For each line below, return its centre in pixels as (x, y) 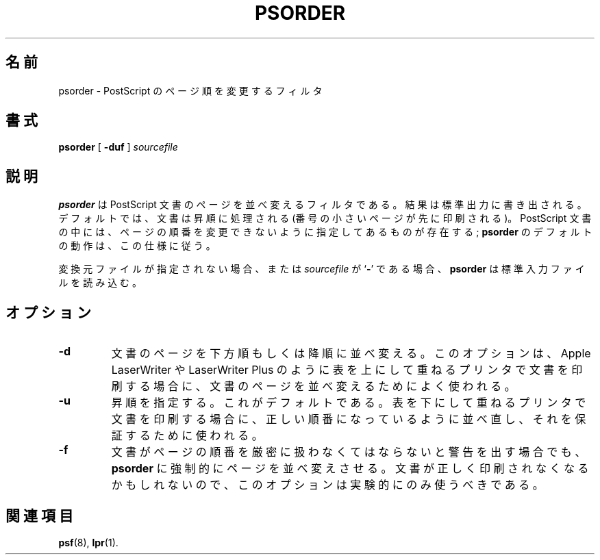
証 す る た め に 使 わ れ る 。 (187, 436)
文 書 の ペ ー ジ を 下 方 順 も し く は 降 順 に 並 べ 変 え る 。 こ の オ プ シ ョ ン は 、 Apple (351, 354)
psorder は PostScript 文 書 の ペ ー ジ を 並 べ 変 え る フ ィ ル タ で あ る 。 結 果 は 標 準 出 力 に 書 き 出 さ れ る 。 (323, 205)
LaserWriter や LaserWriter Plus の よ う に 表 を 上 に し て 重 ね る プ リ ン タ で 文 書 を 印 (347, 370)
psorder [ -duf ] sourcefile (118, 147)
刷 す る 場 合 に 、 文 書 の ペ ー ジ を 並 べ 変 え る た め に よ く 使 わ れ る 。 (313, 386)
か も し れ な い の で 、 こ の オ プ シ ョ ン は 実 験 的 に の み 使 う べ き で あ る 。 (327, 485)
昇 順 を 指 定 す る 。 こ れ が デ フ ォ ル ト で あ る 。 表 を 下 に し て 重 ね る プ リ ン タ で (349, 403)
